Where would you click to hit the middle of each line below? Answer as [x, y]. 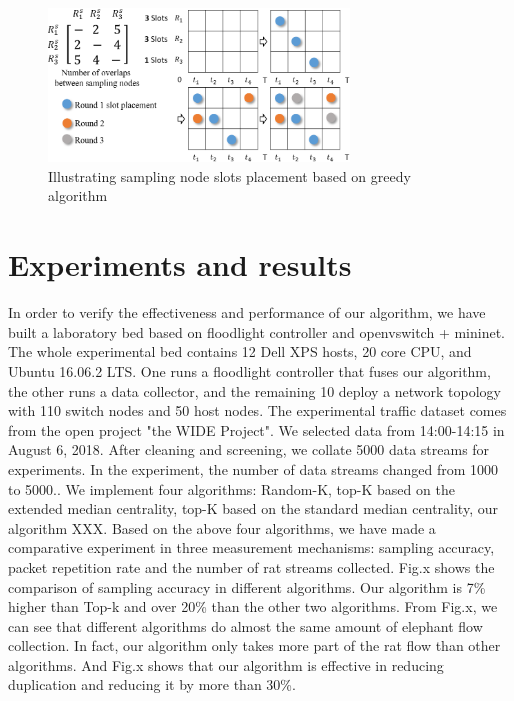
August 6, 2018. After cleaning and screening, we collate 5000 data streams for [249, 449]
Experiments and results [180, 264]
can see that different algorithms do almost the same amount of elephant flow [245, 625]
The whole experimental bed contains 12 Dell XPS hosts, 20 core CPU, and [240, 351]
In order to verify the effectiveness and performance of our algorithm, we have [247, 312]
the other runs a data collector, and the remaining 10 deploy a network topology [255, 390]
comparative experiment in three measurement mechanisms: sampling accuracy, [251, 547]
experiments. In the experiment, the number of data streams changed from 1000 [253, 468]
